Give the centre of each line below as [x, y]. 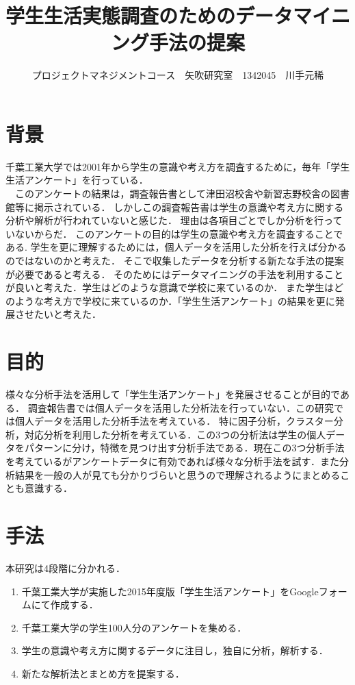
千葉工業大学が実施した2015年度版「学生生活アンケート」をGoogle [170, 591]
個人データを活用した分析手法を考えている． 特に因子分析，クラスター [174, 421]
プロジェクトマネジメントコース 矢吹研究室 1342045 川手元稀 [178, 75]
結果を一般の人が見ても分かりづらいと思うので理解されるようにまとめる [177, 474]
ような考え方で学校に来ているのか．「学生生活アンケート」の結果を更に [175, 300]
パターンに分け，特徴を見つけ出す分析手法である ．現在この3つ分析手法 [184, 448]
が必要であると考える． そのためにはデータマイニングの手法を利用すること [175, 274]
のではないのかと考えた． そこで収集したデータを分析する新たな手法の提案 [175, 260]
